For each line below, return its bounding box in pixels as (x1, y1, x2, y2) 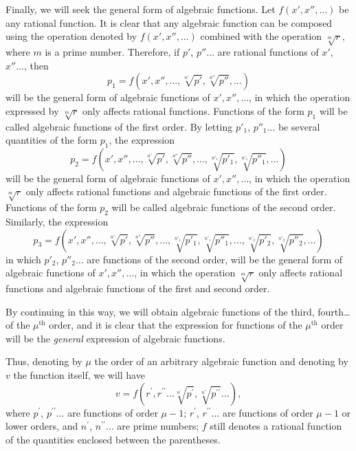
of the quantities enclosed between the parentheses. (5, 432, 221, 446)
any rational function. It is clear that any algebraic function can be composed (5, 15, 333, 30)
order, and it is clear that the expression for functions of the (49, 318, 302, 332)
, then (23, 58, 49, 72)
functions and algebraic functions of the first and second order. (5, 281, 270, 295)
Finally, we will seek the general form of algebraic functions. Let (5, 2, 276, 16)
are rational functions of (217, 44, 319, 58)
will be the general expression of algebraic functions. (5, 331, 225, 345)
